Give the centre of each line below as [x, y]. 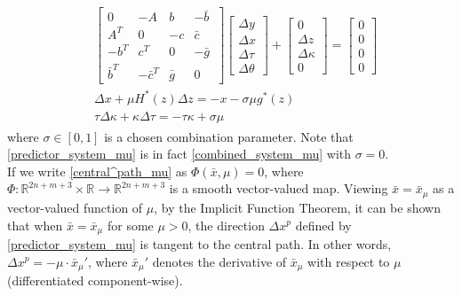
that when [35, 225]
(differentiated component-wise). [95, 280]
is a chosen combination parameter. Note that [229, 136]
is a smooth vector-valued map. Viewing [279, 188]
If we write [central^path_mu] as [97, 171]
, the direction [226, 225]
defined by [323, 225]
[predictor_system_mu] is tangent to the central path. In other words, [199, 243]
